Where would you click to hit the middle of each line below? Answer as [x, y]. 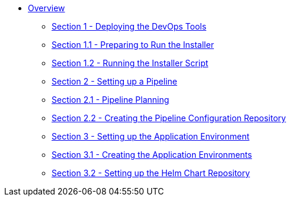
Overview [47, 8]
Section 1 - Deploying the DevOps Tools [129, 26]
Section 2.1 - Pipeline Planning [111, 100]
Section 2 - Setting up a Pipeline [114, 81]
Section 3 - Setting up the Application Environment [151, 136]
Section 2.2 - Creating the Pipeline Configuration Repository [169, 118]
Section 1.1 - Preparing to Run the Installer [133, 45]
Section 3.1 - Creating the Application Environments [152, 155]
